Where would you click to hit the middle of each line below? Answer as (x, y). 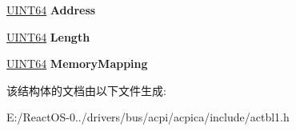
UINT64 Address (51, 10)
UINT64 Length (48, 36)
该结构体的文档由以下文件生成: (86, 90)
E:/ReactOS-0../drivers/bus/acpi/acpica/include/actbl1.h (148, 117)
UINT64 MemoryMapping (77, 64)
